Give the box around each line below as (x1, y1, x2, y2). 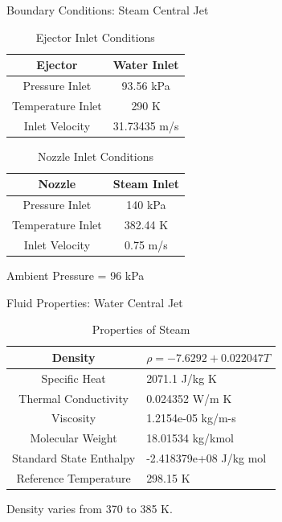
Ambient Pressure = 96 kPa (6, 267, 145, 284)
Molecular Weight (30, 430, 117, 446)
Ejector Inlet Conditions (35, 28, 155, 45)
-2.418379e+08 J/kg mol (146, 450, 267, 467)
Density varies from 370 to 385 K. (6, 499, 173, 516)
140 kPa (126, 196, 166, 213)
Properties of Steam (92, 321, 190, 338)
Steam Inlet (112, 175, 180, 192)
